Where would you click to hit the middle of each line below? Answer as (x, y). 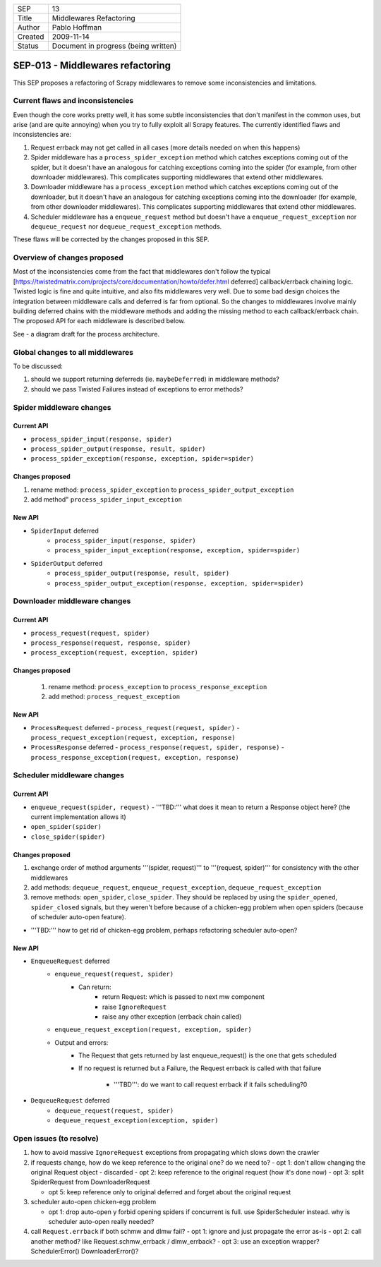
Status (28, 46)
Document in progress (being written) (114, 46)
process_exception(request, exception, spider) (115, 653)
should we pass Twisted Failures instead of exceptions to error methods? (137, 389)
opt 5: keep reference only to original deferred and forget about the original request (170, 1192)
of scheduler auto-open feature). (78, 917)
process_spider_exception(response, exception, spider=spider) (142, 459)
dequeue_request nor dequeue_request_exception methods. (126, 226)
